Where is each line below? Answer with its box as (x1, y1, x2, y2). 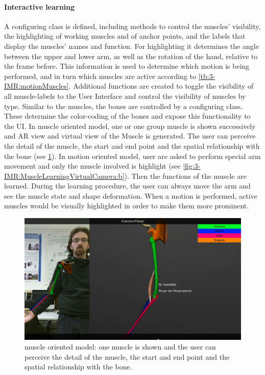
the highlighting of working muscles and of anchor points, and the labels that (4, 31, 246, 41)
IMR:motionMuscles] (4, 81, 69, 91)
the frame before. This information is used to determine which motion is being (4, 61, 250, 71)
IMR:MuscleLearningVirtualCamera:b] (4, 170, 125, 181)
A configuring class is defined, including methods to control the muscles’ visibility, (4, 20, 261, 31)
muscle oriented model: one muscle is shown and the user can (25, 341, 216, 352)
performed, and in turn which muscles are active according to (4, 70, 197, 81)
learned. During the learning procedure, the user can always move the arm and (4, 180, 251, 191)
